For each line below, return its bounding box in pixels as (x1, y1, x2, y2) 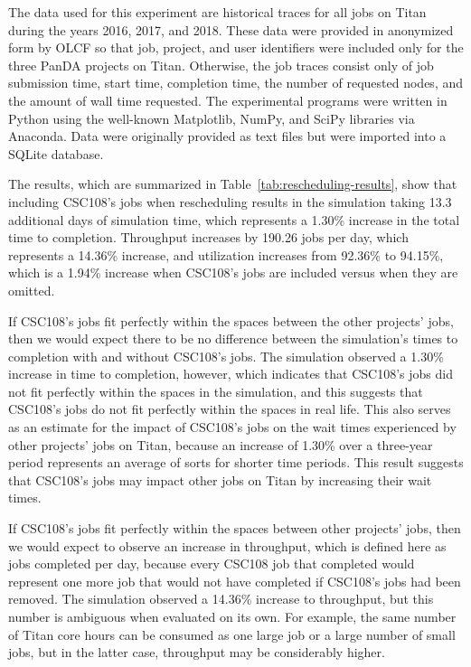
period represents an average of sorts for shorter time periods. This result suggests (8, 453, 464, 472)
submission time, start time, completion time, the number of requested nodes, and (8, 73, 464, 92)
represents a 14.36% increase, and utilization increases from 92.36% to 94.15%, (8, 245, 444, 264)
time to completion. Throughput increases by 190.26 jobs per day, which (8, 228, 409, 247)
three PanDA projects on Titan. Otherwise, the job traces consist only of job (8, 55, 434, 74)
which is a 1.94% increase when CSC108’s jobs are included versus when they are (8, 263, 458, 282)
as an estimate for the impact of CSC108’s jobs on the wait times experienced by (8, 418, 457, 437)
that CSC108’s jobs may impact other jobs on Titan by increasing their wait (8, 470, 432, 489)
